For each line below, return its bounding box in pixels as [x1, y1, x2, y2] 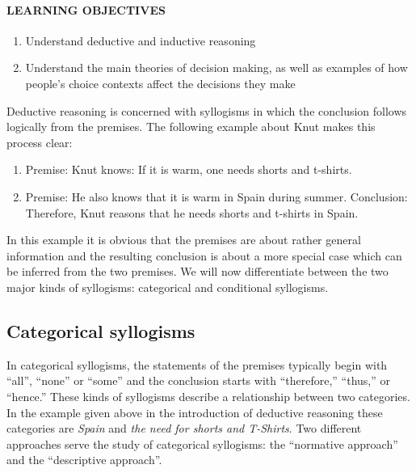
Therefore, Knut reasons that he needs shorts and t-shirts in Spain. [25, 204, 359, 221]
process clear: [6, 133, 73, 150]
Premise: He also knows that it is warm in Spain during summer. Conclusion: [25, 188, 408, 205]
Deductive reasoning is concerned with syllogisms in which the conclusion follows [6, 102, 407, 119]
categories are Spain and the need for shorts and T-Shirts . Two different [6, 420, 362, 437]
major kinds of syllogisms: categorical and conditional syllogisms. [6, 278, 329, 295]
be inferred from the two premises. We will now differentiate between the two [6, 263, 389, 280]
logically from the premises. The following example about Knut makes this [6, 118, 376, 135]
